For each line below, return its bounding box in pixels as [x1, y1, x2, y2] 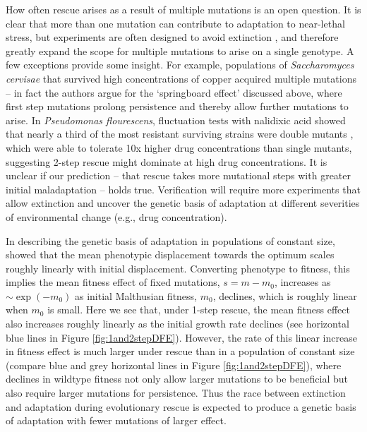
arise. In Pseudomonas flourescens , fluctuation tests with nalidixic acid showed [6, 112, 346, 127]
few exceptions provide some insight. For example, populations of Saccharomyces [6, 57, 354, 72]
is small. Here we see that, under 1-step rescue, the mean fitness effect [47, 302, 350, 317]
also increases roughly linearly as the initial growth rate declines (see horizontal [6, 316, 349, 331]
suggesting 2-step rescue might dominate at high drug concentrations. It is [6, 154, 327, 169]
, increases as [274, 275, 331, 289]
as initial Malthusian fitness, [75, 288, 198, 303]
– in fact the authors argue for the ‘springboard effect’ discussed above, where [6, 85, 342, 100]
